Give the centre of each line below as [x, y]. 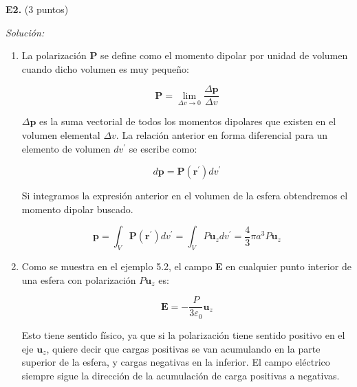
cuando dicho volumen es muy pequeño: [105, 68]
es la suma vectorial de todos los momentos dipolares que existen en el [188, 121]
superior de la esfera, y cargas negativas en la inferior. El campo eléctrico [176, 362]
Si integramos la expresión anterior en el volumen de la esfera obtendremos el [185, 196]
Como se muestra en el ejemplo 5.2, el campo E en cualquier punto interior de [186, 266]
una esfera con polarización [79, 279]
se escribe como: [163, 148]
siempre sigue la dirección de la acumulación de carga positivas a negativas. [181, 375]
